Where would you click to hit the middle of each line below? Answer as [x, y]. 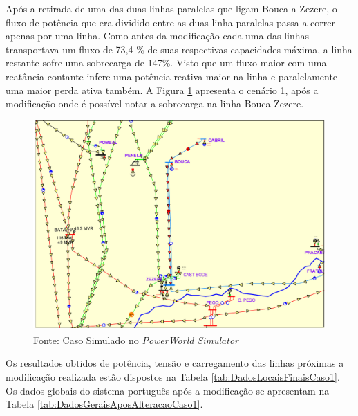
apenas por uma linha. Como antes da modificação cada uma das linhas [158, 36]
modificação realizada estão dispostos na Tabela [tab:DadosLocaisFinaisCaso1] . [173, 376]
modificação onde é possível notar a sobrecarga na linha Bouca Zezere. [155, 103]
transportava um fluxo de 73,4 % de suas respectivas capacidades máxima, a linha [179, 49]
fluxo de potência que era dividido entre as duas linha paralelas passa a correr [171, 22]
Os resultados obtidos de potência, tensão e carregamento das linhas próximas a [175, 363]
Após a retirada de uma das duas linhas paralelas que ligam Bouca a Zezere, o [171, 8]
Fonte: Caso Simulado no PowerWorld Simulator [136, 340]
